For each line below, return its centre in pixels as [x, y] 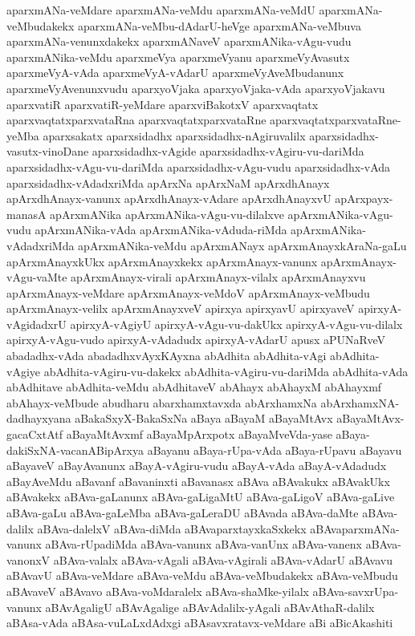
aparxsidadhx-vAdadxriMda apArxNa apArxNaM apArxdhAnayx [168, 182]
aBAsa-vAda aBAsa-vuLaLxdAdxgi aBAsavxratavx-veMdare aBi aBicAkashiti [200, 623]
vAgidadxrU [37, 324]
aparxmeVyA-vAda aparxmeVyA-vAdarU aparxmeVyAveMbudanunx [175, 73]
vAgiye [23, 371]
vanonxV [28, 559]
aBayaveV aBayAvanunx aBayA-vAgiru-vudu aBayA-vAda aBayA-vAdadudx [197, 466]
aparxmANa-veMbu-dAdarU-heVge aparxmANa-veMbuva [220, 25]
